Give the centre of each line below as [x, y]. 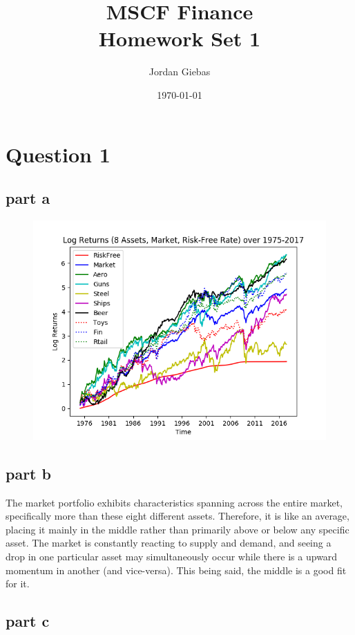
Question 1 [58, 154]
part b [28, 473]
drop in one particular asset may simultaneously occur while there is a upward [172, 557]
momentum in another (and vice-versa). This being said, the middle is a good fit [176, 570]
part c [28, 621]
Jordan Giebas [180, 72]
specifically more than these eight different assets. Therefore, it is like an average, [177, 516]
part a [28, 198]
